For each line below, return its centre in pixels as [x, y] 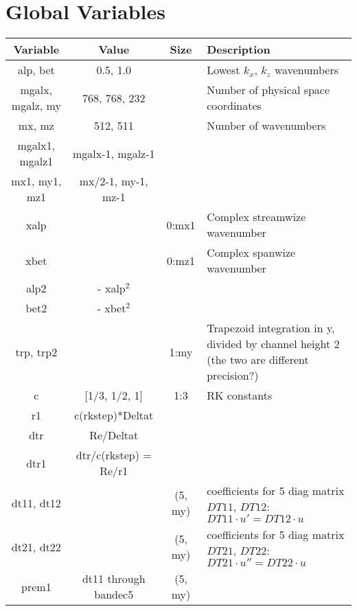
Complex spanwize [251, 253]
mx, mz [36, 126]
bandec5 [114, 595]
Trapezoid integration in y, [271, 328]
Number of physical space [268, 90]
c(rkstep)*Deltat [114, 415]
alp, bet [36, 70]
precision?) [233, 376]
